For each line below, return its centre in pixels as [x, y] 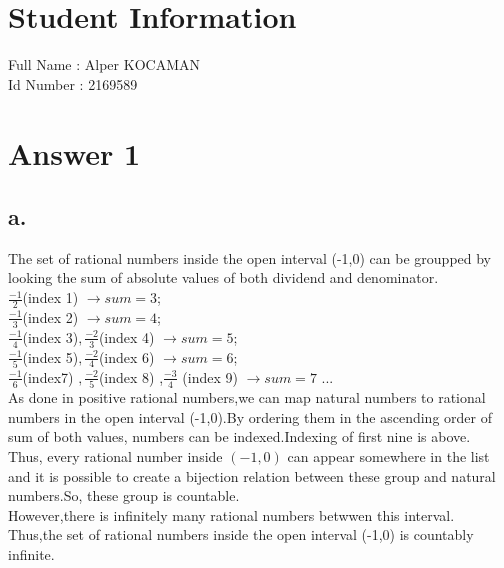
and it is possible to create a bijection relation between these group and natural [252, 475]
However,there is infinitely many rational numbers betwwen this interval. [231, 514]
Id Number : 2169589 [73, 83]
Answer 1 [74, 152]
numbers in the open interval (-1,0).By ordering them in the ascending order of [250, 416]
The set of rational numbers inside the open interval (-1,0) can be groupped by [250, 257]
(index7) [48, 376]
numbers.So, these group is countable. [124, 495]
